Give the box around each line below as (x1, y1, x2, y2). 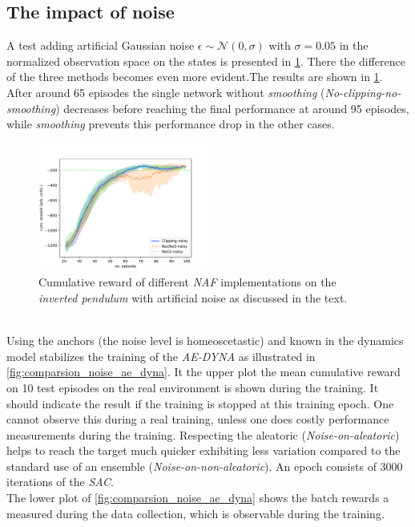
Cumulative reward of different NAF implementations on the (38, 274, 336, 290)
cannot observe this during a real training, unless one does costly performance (6, 411, 389, 428)
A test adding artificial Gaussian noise (6, 37, 195, 54)
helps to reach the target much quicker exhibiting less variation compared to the (6, 442, 401, 459)
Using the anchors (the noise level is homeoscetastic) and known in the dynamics (6, 332, 404, 349)
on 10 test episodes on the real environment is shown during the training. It (6, 379, 379, 395)
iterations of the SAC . (6, 473, 114, 490)
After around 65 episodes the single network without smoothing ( (6, 83, 325, 100)
